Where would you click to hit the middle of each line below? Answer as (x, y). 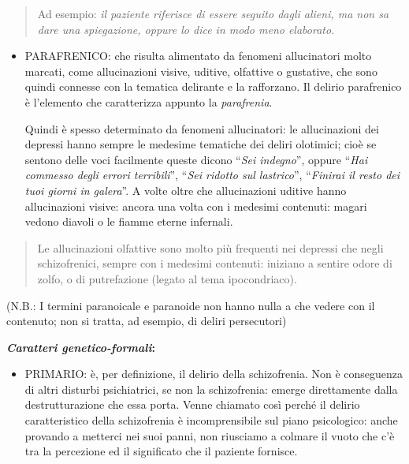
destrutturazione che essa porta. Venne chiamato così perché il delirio (192, 404)
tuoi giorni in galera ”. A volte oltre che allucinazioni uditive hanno (186, 190)
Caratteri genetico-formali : (81, 347)
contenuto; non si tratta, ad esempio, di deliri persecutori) (147, 321)
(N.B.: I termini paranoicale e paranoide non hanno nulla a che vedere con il (191, 305)
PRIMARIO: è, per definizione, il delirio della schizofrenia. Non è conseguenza (214, 374)
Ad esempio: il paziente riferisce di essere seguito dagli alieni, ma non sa (213, 13)
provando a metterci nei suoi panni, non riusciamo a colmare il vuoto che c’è (210, 435)
